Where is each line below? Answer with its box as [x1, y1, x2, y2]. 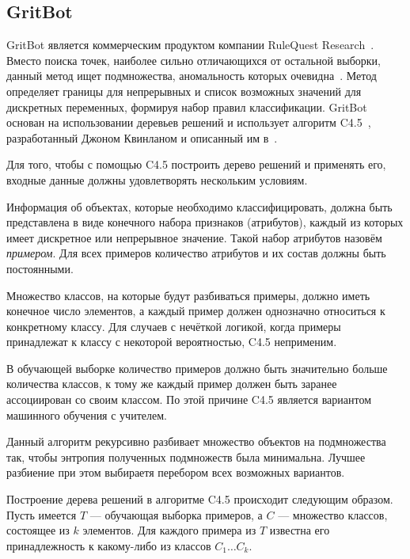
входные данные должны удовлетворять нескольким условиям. [6, 171, 308, 188]
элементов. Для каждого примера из [82, 522, 256, 538]
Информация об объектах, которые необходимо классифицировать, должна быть [6, 198, 393, 215]
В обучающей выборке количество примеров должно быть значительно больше [6, 359, 388, 376]
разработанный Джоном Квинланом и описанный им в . [6, 129, 278, 146]
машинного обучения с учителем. [6, 406, 167, 423]
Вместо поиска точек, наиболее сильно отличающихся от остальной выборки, [6, 51, 381, 68]
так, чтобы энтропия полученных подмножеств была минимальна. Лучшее [6, 448, 366, 465]
